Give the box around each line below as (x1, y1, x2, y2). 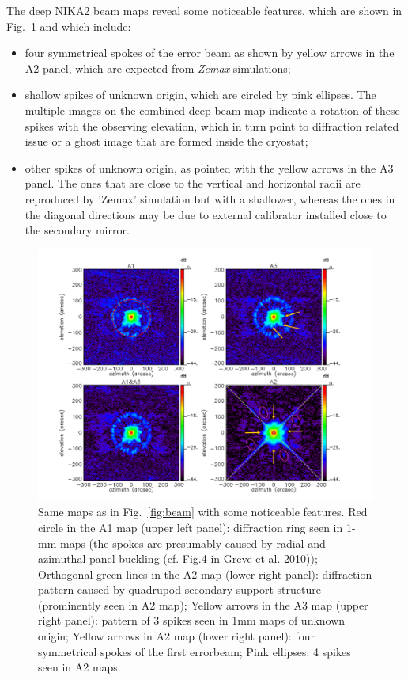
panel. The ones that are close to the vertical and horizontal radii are (25, 175, 361, 192)
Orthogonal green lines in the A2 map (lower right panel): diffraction (38, 565, 372, 582)
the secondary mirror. (25, 222, 130, 238)
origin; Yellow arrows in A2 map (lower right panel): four (38, 628, 315, 644)
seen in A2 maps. (38, 659, 121, 675)
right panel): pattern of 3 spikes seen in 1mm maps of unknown (38, 612, 346, 629)
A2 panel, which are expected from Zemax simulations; (25, 59, 291, 76)
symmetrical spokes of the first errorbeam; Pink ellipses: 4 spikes (38, 643, 351, 659)
